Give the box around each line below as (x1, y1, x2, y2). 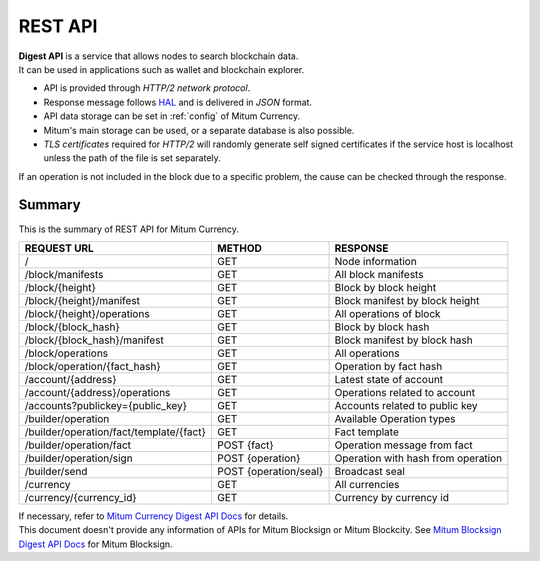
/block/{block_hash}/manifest (24, 333, 165, 347)
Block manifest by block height (334, 293, 480, 307)
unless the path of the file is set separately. (43, 152, 222, 164)
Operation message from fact (334, 438, 474, 452)
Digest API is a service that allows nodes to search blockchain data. (18, 50, 299, 62)
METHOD (216, 241, 262, 255)
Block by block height (334, 280, 437, 294)
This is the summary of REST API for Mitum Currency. (18, 223, 240, 235)
